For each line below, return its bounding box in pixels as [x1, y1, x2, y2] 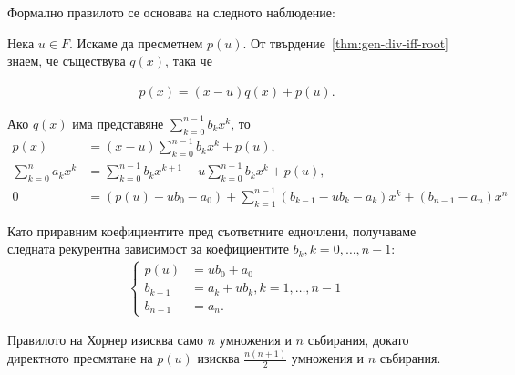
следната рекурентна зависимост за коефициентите [7, 239, 289, 258]
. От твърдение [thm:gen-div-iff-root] [242, 33, 448, 52]
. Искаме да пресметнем [68, 33, 203, 52]
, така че [165, 51, 212, 70]
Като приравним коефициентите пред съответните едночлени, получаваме [7, 221, 417, 240]
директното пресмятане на [7, 349, 153, 368]
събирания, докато [307, 330, 409, 349]
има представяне [72, 113, 164, 132]
